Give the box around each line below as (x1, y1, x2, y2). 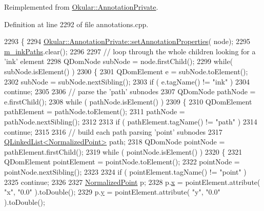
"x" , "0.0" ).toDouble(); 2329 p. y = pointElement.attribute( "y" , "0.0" (4, 186, 220, 197)
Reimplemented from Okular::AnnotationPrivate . (4, 2, 158, 12)
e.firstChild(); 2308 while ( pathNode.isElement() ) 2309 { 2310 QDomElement (4, 96, 252, 107)
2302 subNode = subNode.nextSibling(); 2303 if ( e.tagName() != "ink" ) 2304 (4, 76, 250, 87)
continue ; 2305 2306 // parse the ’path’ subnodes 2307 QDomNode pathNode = (4, 86, 256, 97)
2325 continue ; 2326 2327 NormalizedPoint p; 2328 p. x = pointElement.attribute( (4, 176, 260, 187)
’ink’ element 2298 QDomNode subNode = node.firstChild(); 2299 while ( (4, 56, 233, 67)
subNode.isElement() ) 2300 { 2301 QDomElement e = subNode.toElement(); (4, 66, 248, 76)
